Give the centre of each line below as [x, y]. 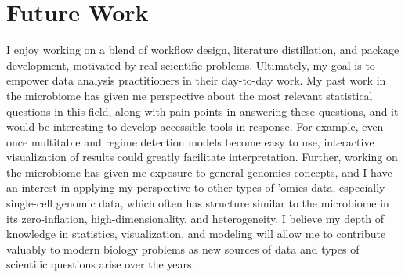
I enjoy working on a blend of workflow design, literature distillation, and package [203, 50]
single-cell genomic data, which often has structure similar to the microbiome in [198, 203]
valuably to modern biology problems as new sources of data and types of [183, 248]
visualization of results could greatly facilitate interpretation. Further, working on [202, 157]
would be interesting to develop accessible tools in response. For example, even [195, 126]
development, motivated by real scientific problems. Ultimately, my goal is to [191, 65]
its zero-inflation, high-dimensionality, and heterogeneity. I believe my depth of [195, 218]
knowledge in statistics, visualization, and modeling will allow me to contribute [196, 234]
